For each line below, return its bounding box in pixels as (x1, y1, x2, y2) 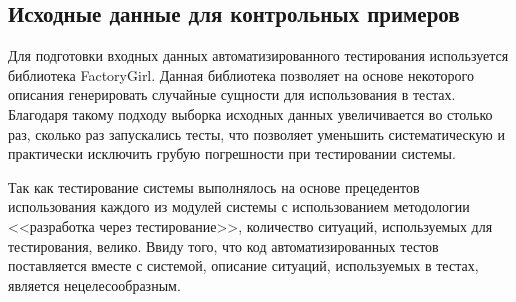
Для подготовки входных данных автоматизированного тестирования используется (8, 45, 509, 66)
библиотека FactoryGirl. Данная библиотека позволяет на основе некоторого (8, 64, 474, 85)
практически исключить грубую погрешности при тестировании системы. (8, 143, 456, 164)
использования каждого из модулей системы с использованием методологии (8, 196, 470, 217)
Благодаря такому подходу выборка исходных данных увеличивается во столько (8, 103, 493, 124)
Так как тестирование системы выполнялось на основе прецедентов (8, 176, 420, 197)
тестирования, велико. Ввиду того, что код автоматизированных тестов (8, 235, 439, 256)
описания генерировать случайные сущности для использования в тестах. (8, 84, 456, 105)
